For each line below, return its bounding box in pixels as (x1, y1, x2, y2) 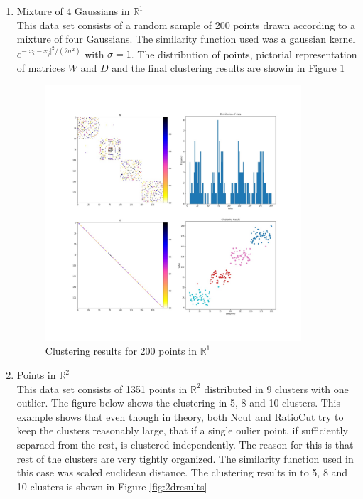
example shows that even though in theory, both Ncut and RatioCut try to (16, 409, 344, 424)
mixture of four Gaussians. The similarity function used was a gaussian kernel (16, 31, 356, 46)
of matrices (16, 60, 65, 75)
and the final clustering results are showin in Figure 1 (112, 60, 345, 75)
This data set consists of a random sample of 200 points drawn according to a (16, 17, 356, 32)
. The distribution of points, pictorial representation (131, 46, 357, 61)
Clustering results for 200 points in (45, 343, 197, 358)
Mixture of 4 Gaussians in (16, 4, 130, 18)
